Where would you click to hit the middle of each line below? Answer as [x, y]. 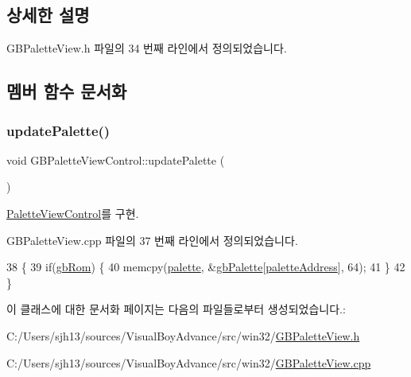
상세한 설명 [48, 15]
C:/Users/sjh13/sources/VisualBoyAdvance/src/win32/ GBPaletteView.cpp [189, 362]
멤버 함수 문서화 [67, 91]
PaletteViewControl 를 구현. [73, 213]
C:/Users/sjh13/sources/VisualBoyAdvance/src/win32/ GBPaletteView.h [183, 335]
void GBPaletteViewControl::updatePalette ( [116, 159]
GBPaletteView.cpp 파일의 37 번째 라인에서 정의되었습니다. [152, 240]
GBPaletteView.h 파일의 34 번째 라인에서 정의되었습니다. [147, 48]
